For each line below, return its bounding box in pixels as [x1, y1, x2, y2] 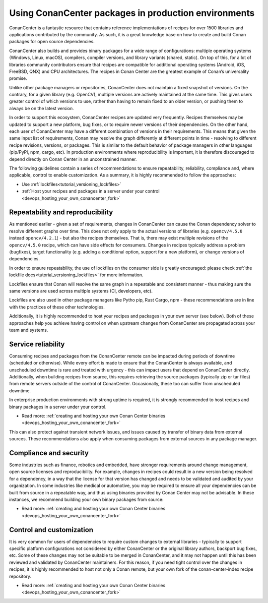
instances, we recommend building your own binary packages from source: [9, 496, 164, 502]
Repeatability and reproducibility [9, 208, 113, 217]
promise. [9, 75, 27, 81]
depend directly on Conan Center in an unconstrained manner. [9, 156, 137, 162]
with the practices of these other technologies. [9, 304, 105, 310]
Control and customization [9, 526, 94, 534]
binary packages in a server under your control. [9, 404, 107, 410]
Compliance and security [9, 449, 89, 457]
